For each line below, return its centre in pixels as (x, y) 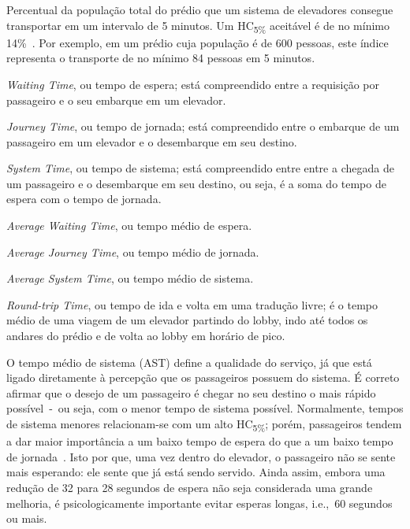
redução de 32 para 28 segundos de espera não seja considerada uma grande (190, 487)
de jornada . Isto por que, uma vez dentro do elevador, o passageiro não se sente (201, 456)
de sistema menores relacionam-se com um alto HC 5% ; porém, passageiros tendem (204, 425)
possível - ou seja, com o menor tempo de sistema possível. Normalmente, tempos (205, 408)
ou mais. (27, 518)
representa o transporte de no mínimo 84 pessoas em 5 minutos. (161, 58)
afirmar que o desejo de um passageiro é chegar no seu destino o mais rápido (191, 392)
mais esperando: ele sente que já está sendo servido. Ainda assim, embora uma (196, 472)
